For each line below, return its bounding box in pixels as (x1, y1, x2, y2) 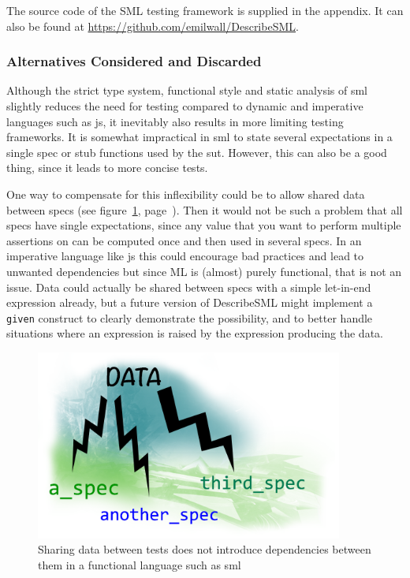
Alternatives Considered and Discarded (6, 51, 262, 71)
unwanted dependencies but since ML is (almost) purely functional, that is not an (6, 263, 402, 279)
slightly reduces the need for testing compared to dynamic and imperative (6, 98, 363, 114)
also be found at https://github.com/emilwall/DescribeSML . (6, 17, 299, 34)
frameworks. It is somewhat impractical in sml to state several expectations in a (6, 129, 393, 145)
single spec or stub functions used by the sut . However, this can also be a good (6, 144, 387, 160)
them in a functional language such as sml (38, 556, 241, 572)
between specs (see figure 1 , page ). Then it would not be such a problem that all (6, 201, 403, 218)
